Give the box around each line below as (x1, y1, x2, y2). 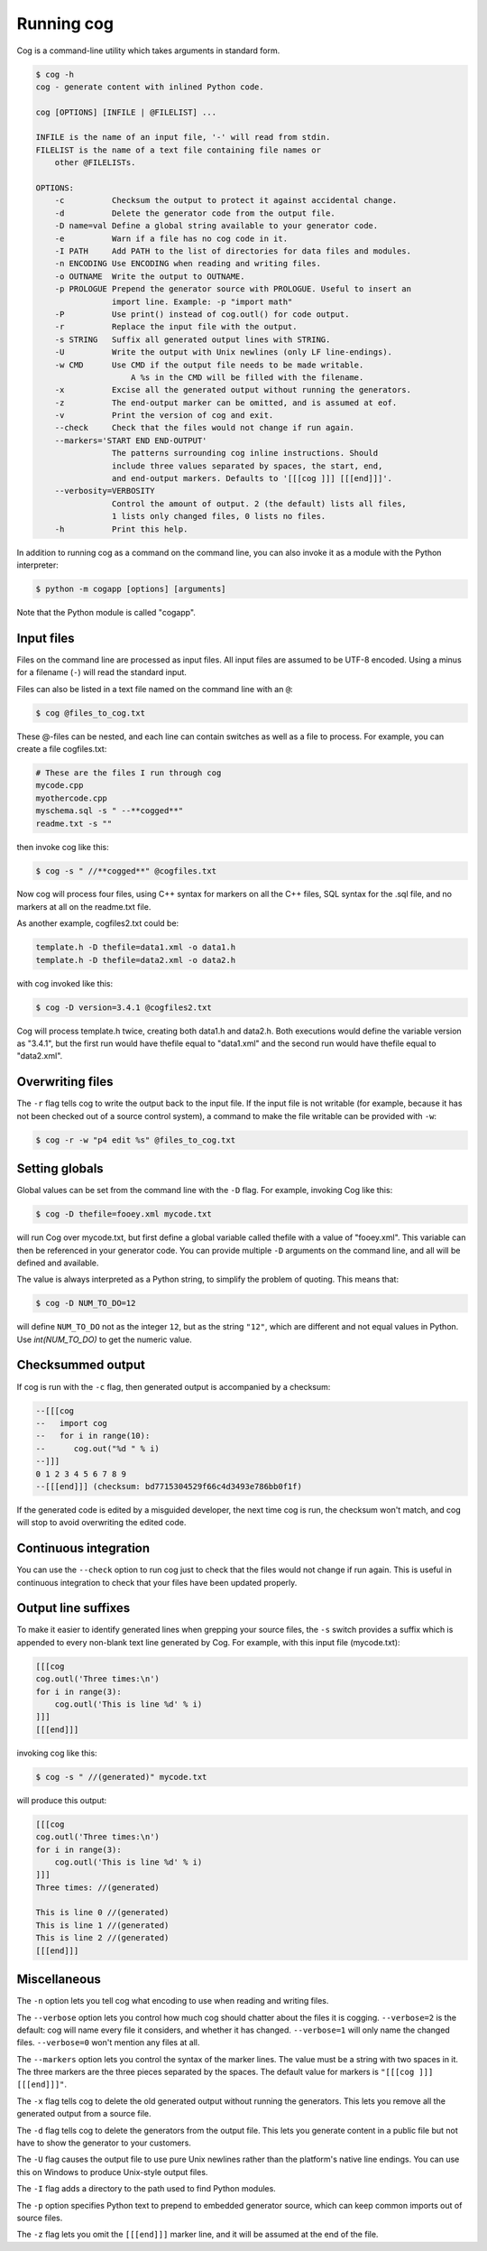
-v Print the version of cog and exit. (54, 411, 274, 421)
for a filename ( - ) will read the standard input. (16, 667, 187, 678)
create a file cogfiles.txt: (16, 743, 107, 754)
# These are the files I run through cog (35, 767, 222, 778)
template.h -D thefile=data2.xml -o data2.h (35, 955, 236, 965)
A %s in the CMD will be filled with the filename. (131, 372, 364, 383)
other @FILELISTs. (54, 158, 136, 168)
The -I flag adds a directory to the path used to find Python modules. (16, 2183, 277, 2194)
